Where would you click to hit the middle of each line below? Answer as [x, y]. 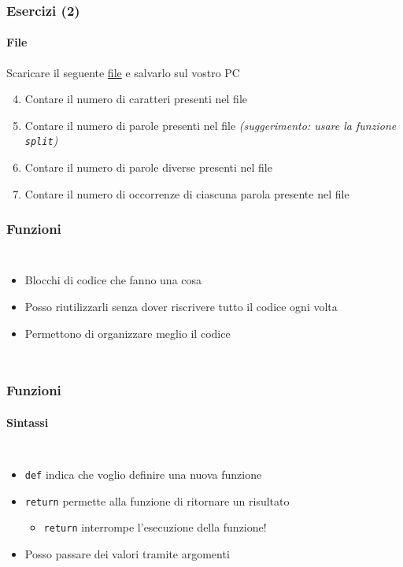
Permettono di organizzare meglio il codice [128, 333]
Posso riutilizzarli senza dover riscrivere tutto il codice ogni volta [181, 307]
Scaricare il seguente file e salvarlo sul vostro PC [123, 72]
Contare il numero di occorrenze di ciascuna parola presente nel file [187, 193]
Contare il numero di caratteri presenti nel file [136, 99]
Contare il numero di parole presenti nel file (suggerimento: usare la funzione [211, 125]
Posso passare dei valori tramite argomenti [127, 553]
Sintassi [28, 422]
